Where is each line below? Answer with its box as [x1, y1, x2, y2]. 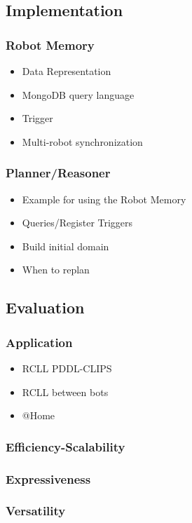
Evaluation [6, 297, 85, 318]
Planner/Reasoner [6, 164, 111, 182]
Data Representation [22, 64, 111, 78]
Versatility [6, 502, 66, 519]
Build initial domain [22, 238, 109, 253]
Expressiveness [6, 470, 91, 487]
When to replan [22, 262, 90, 277]
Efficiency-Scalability [6, 437, 125, 455]
